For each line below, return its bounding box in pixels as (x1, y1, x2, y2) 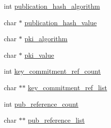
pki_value (24, 49, 54, 60)
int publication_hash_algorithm (4, 1, 100, 11)
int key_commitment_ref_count (4, 66, 101, 76)
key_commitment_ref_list (28, 82, 107, 92)
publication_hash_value (24, 17, 97, 27)
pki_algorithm (24, 33, 68, 44)
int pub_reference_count (4, 98, 79, 109)
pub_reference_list (28, 115, 85, 125)
